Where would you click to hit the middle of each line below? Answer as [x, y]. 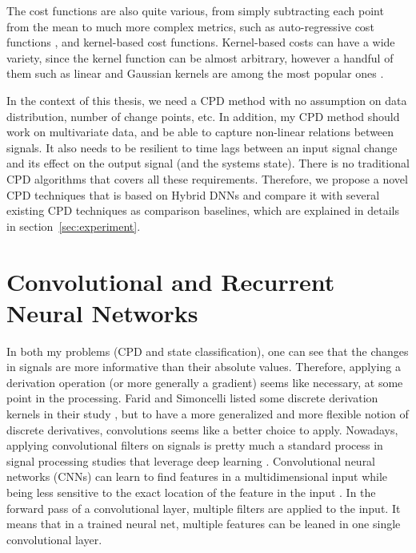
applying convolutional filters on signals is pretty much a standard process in [195, 445]
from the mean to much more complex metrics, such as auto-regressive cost [190, 26]
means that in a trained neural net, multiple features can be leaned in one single [204, 524]
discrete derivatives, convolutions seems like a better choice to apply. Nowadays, [202, 429]
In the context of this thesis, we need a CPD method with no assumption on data [207, 100]
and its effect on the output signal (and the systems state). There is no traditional [208, 163]
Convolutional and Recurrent [171, 281]
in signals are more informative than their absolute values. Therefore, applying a [204, 367]
